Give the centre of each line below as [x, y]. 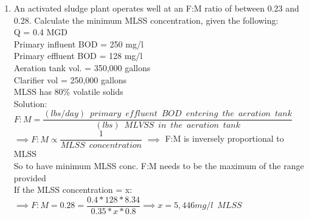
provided [30, 177]
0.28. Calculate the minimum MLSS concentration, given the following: [146, 20]
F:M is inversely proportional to [224, 138]
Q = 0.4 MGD [40, 32]
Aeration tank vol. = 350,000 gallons [82, 67]
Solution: [30, 103]
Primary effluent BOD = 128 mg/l [78, 56]
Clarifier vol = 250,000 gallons [70, 79]
